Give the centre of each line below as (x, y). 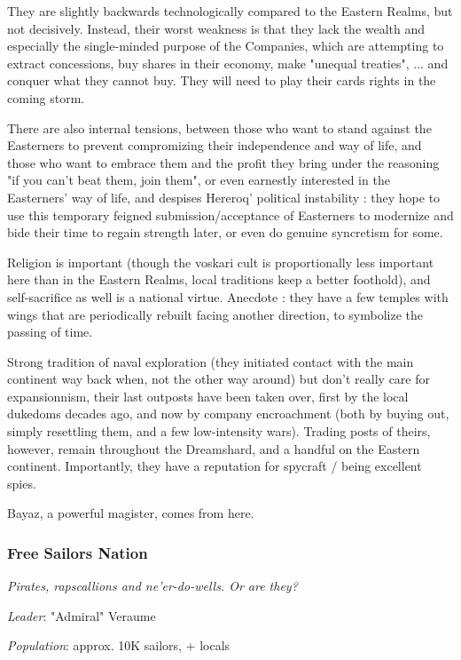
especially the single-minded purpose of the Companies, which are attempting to (226, 46)
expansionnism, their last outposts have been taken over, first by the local (208, 396)
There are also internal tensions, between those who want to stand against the (219, 127)
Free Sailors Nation (78, 552)
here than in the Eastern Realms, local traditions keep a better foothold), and (219, 279)
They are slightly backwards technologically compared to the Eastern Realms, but (230, 11)
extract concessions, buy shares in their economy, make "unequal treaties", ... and (228, 63)
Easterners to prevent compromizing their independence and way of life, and (215, 145)
